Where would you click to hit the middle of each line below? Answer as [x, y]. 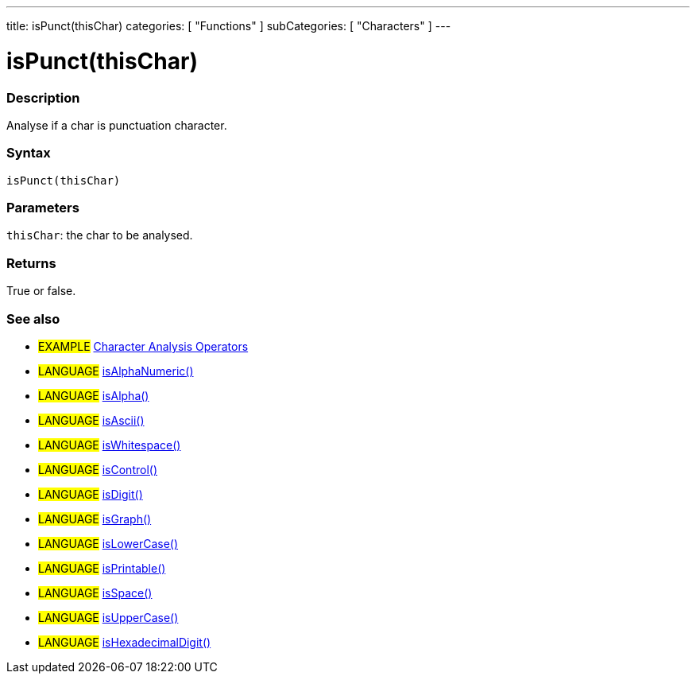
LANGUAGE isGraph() [95, 519]
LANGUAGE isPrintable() [102, 568]
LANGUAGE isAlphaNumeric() [116, 371]
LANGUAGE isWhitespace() [110, 445]
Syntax [29, 153]
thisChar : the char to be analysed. [100, 235]
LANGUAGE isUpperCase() [108, 617]
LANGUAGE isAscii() [91, 420]
